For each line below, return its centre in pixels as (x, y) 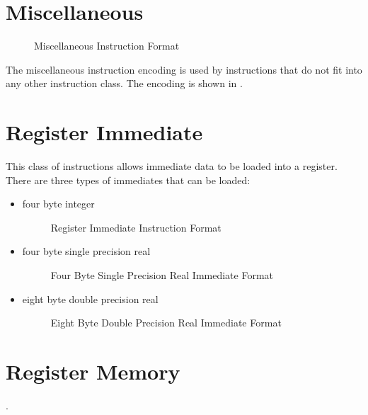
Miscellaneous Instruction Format (107, 46)
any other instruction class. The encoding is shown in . (124, 83)
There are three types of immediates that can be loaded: (128, 180)
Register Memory (93, 371)
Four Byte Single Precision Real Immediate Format (162, 275)
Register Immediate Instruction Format (136, 227)
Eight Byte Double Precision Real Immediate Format (166, 323)
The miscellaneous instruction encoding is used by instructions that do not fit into (184, 69)
